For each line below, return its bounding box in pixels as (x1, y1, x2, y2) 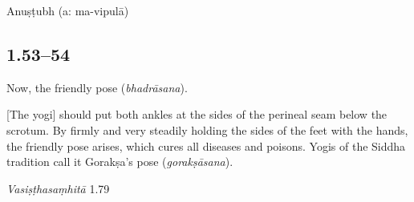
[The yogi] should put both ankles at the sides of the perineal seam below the (6, 106, 388, 123)
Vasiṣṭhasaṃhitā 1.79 (6, 180, 110, 196)
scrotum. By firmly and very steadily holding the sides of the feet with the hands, (6, 121, 408, 138)
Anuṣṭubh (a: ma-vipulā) (6, 2, 129, 18)
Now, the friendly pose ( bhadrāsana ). (6, 79, 188, 95)
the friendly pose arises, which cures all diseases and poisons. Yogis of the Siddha (6, 137, 406, 154)
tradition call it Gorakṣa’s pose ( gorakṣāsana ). (6, 153, 233, 170)
